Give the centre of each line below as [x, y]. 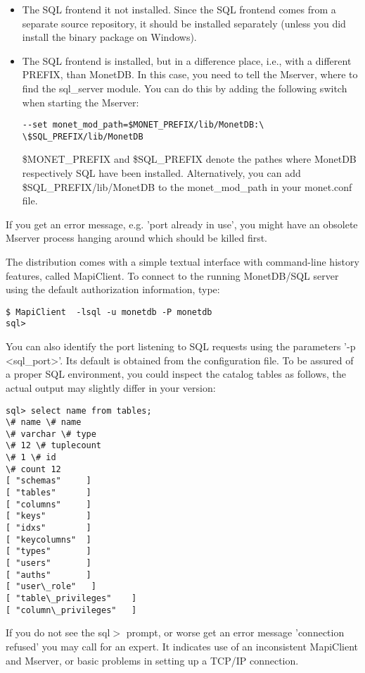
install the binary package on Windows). [109, 37]
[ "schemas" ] [49, 481]
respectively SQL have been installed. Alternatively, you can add [161, 173]
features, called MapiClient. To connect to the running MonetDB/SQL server [172, 275]
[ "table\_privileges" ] [71, 598]
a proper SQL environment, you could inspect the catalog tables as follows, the [176, 374]
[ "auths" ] [49, 575]
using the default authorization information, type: [113, 289]
